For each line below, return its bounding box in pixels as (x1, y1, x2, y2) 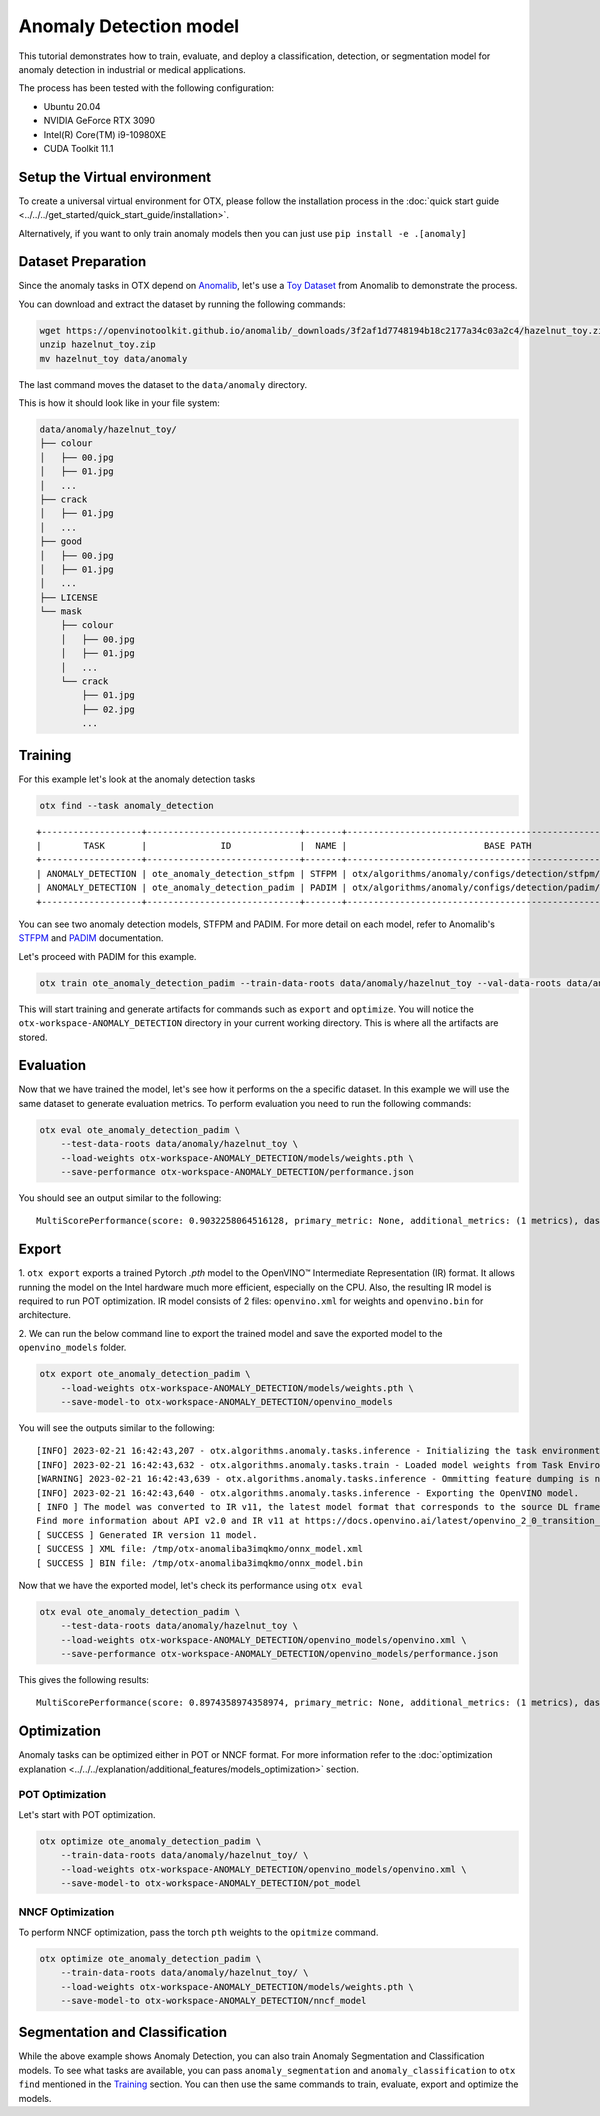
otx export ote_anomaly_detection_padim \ (39, 1368, 251, 1380)
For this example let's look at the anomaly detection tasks (18, 773, 256, 785)
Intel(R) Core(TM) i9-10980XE (43, 128, 167, 140)
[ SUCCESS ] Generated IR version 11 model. (36, 1529, 259, 1540)
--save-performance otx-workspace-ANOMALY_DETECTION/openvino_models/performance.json (60, 1648, 499, 1660)
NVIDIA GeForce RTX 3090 (43, 115, 155, 127)
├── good (39, 536, 83, 547)
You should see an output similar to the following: (18, 1191, 222, 1204)
